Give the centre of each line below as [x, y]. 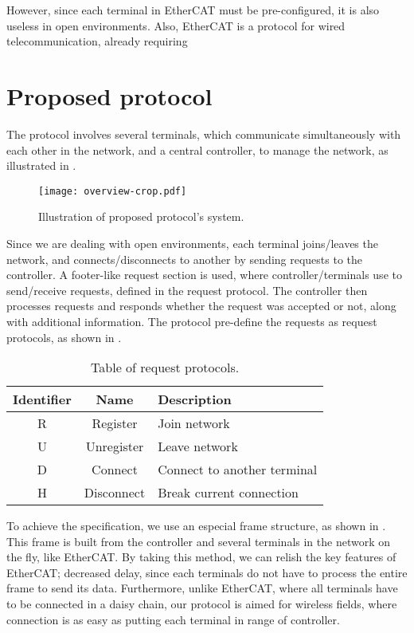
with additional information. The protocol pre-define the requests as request [192, 321]
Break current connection [228, 493]
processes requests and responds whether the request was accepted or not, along [201, 306]
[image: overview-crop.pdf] [113, 191]
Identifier [42, 399]
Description [195, 399]
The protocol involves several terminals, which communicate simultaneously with [204, 134]
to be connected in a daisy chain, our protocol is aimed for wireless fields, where [202, 604]
